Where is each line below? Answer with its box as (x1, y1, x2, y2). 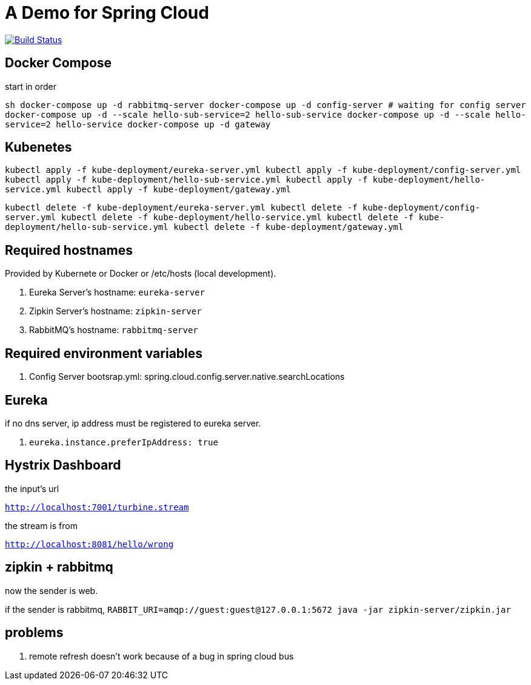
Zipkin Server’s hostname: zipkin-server (29, 306, 202, 317)
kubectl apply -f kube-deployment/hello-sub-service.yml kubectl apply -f (5, 175, 368, 185)
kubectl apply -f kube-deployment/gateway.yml (66, 184, 292, 195)
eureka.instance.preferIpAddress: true (29, 437, 218, 447)
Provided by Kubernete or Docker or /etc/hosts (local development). (5, 268, 276, 279)
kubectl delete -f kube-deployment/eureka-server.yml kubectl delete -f (5, 203, 358, 213)
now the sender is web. (5, 585, 98, 596)
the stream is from (5, 520, 78, 531)
